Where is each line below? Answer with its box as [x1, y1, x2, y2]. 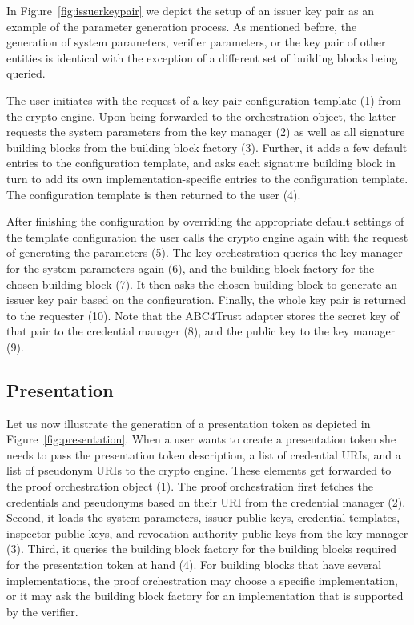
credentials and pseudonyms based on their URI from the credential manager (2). [6, 493, 406, 510]
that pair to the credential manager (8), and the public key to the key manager [6, 323, 396, 339]
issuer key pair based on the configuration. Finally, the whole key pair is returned [6, 291, 406, 308]
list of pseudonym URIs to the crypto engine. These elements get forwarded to [6, 462, 392, 479]
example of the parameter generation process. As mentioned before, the [6, 18, 357, 34]
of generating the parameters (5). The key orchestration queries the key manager [6, 244, 403, 261]
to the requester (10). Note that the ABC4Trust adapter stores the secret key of [6, 306, 400, 323]
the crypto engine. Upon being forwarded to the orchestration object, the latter [6, 107, 396, 124]
